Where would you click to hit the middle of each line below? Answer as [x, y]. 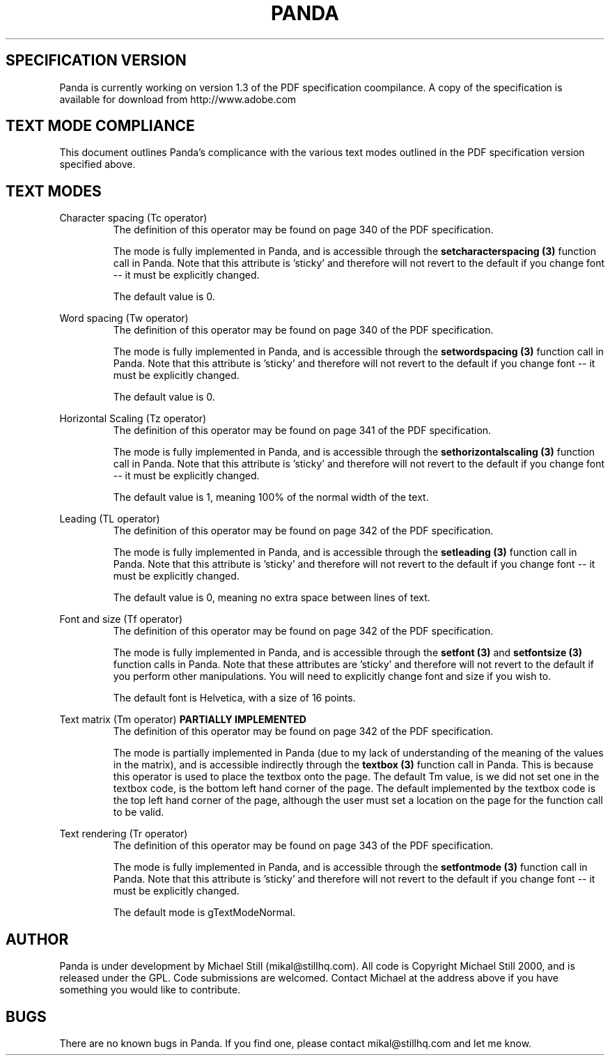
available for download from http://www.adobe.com [178, 99]
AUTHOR [37, 939]
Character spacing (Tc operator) [133, 218]
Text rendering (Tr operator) [124, 834]
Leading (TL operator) [110, 519]
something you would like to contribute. [150, 990]
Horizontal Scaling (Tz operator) [133, 419]
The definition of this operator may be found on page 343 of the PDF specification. [303, 846]
